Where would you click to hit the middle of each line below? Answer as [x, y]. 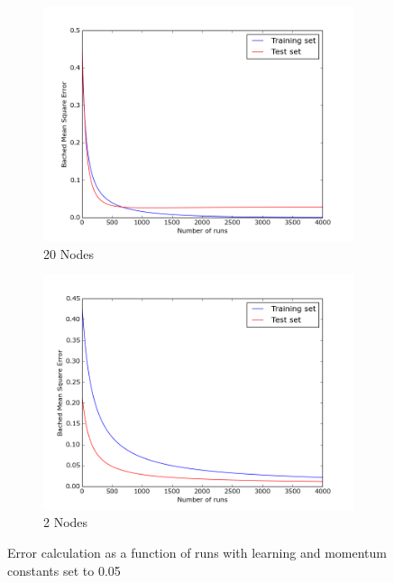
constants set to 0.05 [64, 570]
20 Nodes [69, 253]
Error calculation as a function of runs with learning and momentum [197, 552]
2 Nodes [66, 522]
